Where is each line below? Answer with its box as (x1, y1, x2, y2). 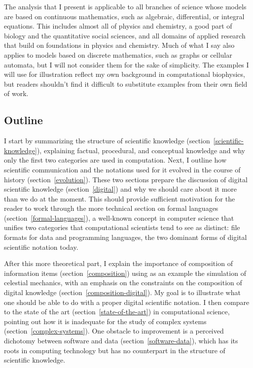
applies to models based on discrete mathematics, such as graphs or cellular (4, 49, 232, 60)
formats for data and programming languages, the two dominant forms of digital (4, 232, 247, 242)
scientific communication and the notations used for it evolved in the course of (4, 164, 241, 174)
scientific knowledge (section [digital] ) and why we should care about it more (4, 184, 237, 194)
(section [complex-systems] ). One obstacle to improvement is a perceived (4, 326, 224, 336)
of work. (4, 88, 29, 99)
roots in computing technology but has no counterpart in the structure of (4, 345, 225, 355)
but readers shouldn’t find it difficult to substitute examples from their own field (4, 78, 248, 89)
